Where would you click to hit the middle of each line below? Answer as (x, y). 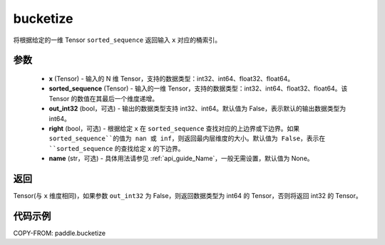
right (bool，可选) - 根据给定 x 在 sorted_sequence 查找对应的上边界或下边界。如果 (174, 128)
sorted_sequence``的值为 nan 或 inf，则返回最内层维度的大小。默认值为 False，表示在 (187, 139)
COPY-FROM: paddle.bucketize (60, 233)
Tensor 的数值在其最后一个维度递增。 (104, 98)
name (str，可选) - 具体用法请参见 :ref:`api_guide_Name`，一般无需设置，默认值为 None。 (181, 158)
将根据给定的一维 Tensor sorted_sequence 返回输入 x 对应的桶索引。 (117, 40)
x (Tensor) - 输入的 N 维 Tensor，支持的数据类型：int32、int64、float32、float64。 (171, 78)
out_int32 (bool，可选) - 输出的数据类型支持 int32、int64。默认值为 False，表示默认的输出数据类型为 (197, 109)
